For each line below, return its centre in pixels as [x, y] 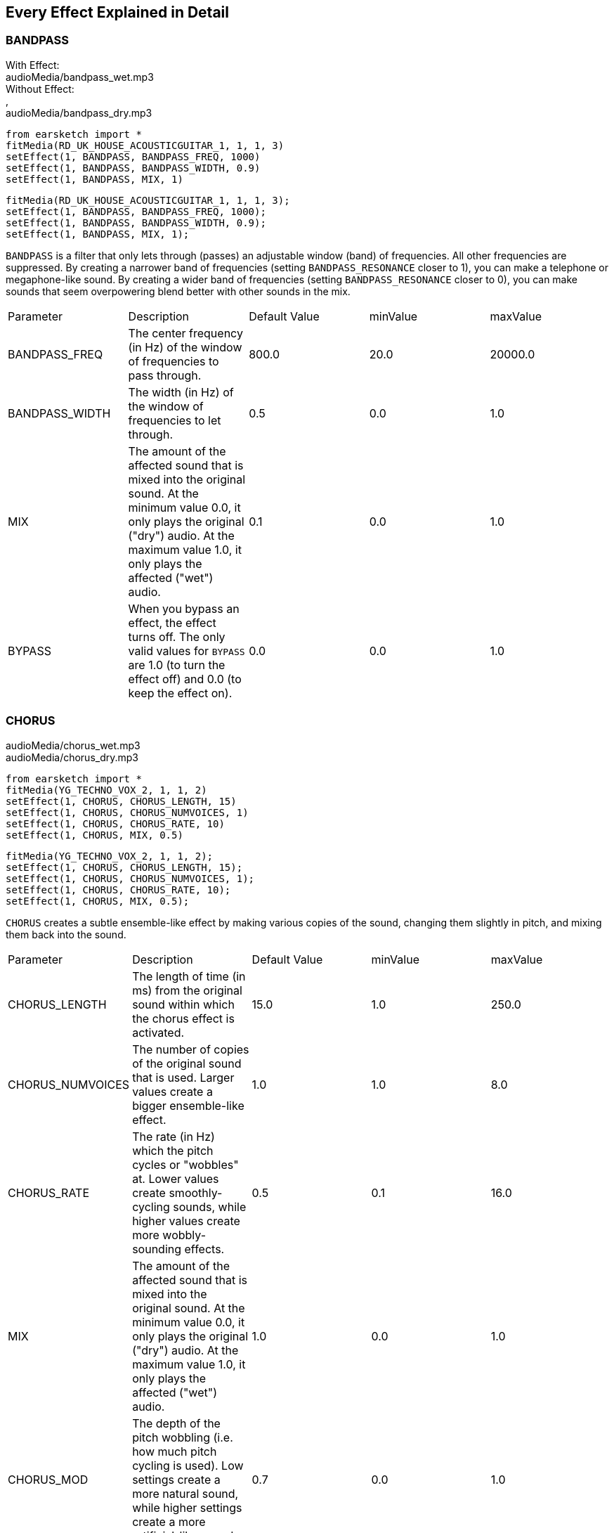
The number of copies [191, 1049]
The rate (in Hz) [174, 1136]
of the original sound [187, 1063]
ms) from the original [187, 990]
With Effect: [33, 65]
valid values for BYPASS [187, 651]
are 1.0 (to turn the [177, 665]
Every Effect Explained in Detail [117, 12]
